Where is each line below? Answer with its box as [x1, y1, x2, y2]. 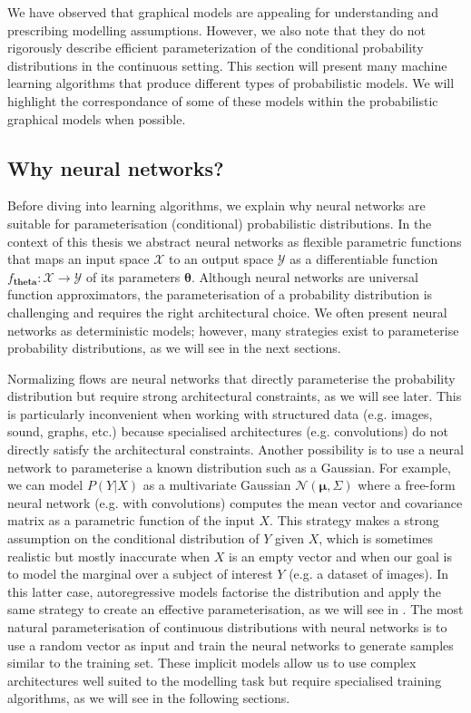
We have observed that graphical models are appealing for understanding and [7, 3, 438, 21]
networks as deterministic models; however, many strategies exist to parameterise [7, 320, 459, 339]
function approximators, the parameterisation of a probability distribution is [7, 285, 433, 304]
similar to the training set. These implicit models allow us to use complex [7, 653, 417, 672]
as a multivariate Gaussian [142, 475, 291, 494]
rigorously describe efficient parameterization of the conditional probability [7, 38, 424, 57]
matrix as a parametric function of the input [7, 511, 255, 530]
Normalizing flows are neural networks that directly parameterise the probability [7, 368, 456, 387]
